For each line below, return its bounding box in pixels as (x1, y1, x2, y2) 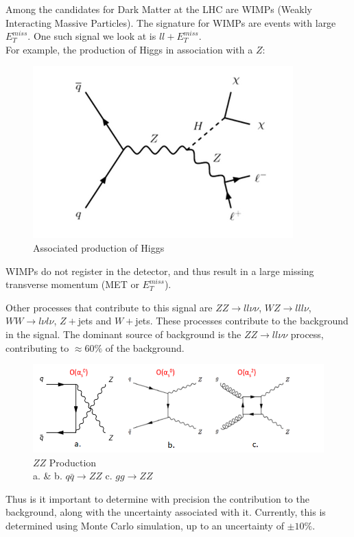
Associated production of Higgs (33, 240, 165, 254)
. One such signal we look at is (27, 29, 156, 43)
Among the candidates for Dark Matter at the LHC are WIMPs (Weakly (5, 2, 312, 16)
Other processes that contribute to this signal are (5, 300, 213, 314)
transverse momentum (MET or (5, 277, 139, 291)
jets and (78, 313, 112, 328)
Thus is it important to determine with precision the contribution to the (5, 491, 309, 505)
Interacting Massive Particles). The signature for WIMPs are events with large (5, 15, 336, 29)
